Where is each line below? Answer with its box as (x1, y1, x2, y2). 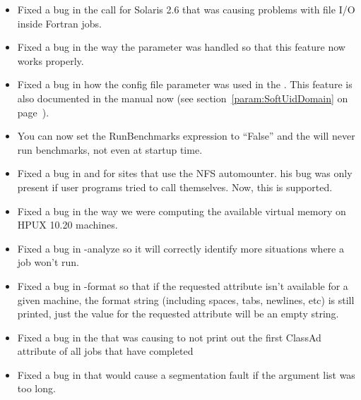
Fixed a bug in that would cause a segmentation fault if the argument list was (17, 367, 355, 382)
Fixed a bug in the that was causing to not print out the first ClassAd (17, 329, 321, 344)
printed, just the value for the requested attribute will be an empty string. (17, 306, 339, 321)
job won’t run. (17, 255, 79, 269)
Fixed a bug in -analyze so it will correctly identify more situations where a (17, 241, 344, 255)
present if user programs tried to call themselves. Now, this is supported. (17, 179, 333, 194)
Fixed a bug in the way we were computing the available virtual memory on (17, 203, 346, 218)
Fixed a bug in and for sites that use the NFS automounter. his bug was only (17, 166, 353, 181)
